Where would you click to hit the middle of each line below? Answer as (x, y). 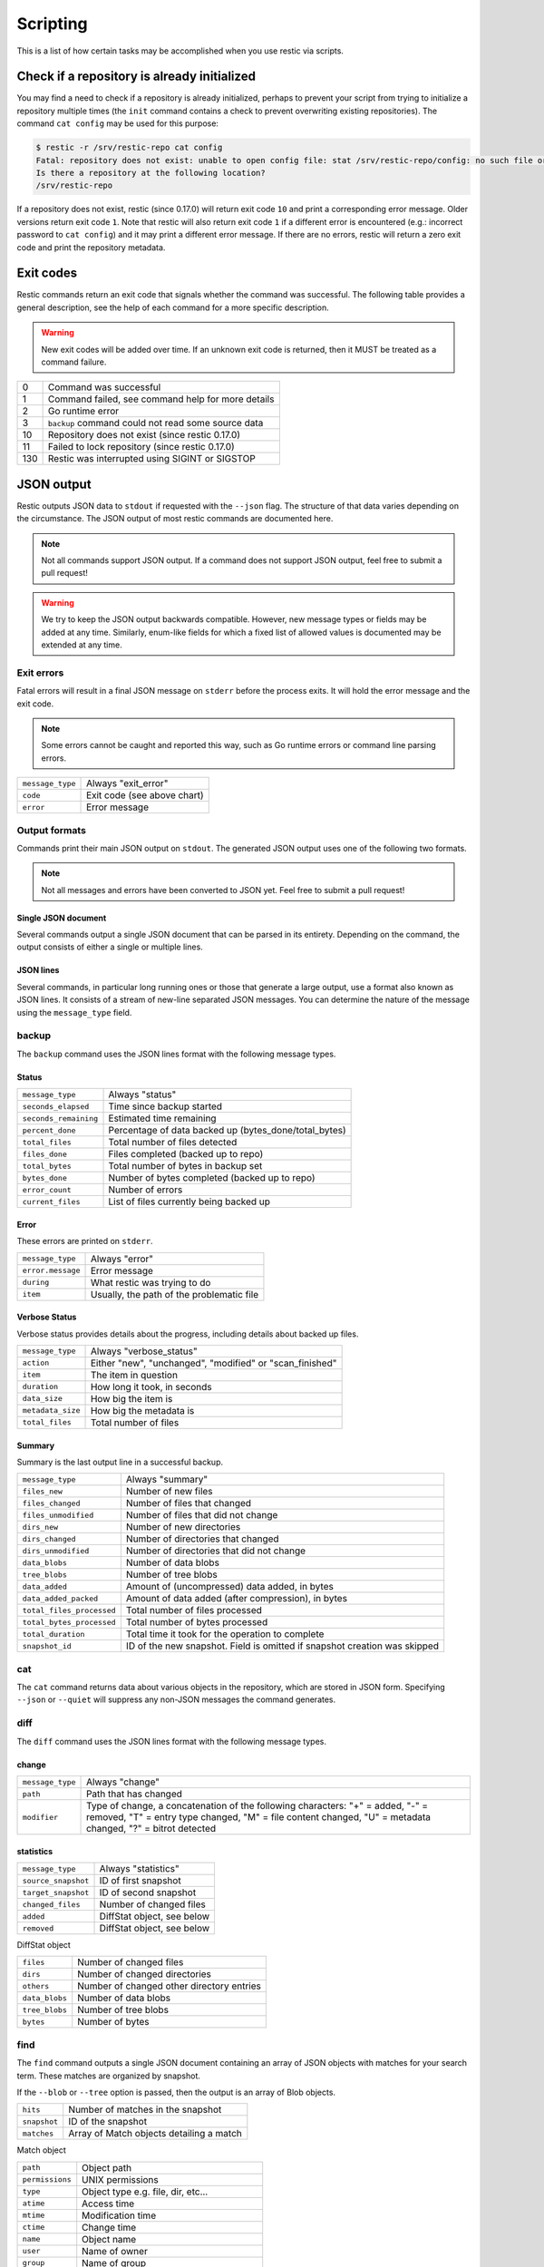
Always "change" (123, 1782)
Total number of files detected (173, 1143)
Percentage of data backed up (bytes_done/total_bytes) (227, 1131)
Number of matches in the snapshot (145, 2110)
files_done (45, 1154)
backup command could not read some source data (155, 423)
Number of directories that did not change (216, 1551)
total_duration (53, 1634)
